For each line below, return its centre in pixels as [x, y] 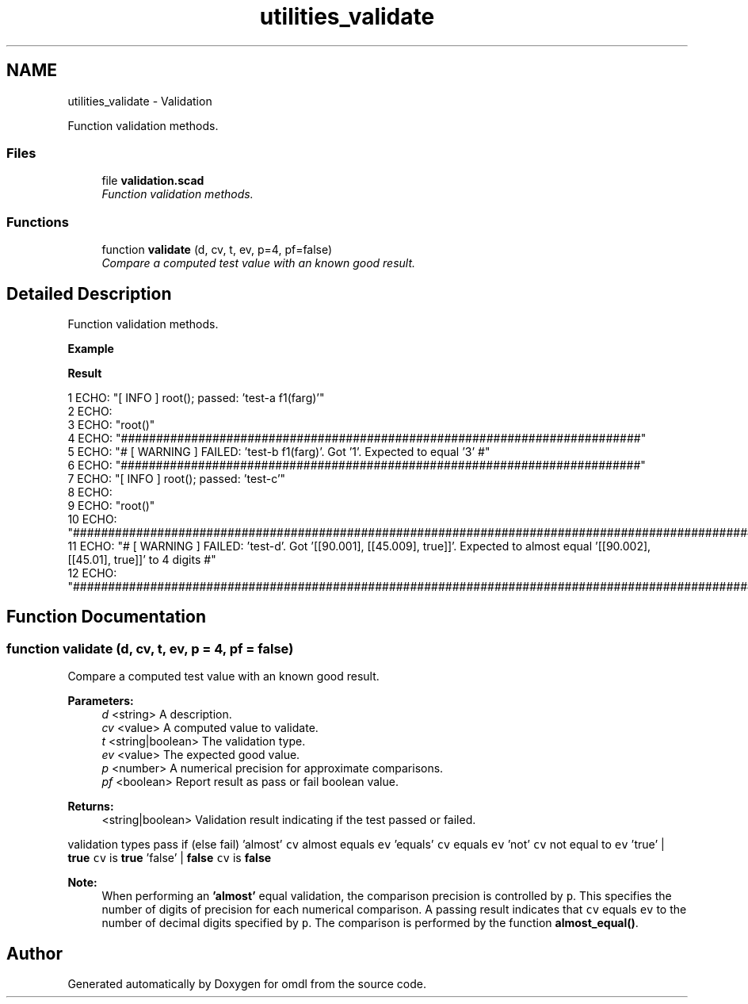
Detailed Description [89, 293]
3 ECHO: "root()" [111, 424]
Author [34, 953]
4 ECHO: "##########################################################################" [357, 438]
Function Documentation [106, 617]
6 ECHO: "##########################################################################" [357, 465]
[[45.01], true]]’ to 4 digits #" [142, 559]
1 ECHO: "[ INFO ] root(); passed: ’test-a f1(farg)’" [196, 397]
